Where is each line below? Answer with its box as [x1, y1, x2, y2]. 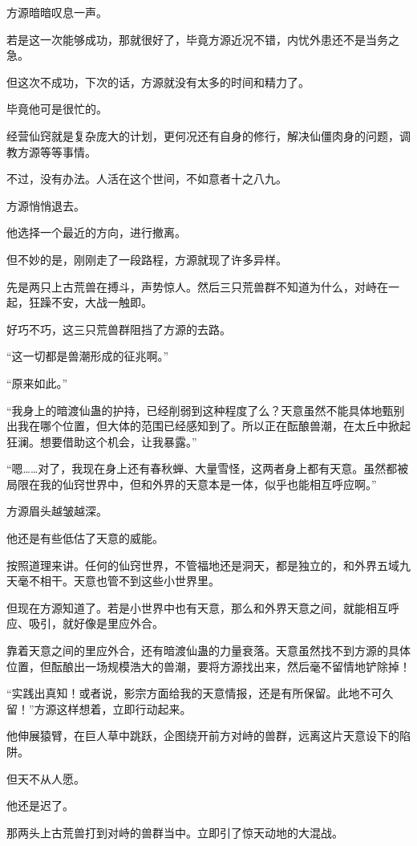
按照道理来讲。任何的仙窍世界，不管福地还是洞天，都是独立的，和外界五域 [6, 556, 399, 573]
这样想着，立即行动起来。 [56, 700, 192, 717]
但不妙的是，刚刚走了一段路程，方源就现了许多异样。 [6, 250, 287, 267]
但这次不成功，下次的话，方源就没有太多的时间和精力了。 [6, 73, 310, 90]
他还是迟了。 [6, 797, 74, 814]
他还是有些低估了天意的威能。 [6, 530, 164, 547]
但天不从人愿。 [6, 770, 85, 787]
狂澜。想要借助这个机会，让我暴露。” [6, 433, 197, 449]
